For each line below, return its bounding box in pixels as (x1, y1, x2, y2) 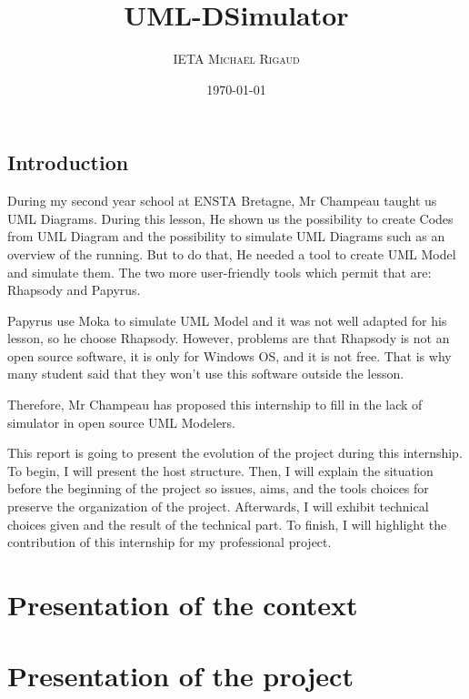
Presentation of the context (7, 586, 358, 623)
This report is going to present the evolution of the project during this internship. (7, 443, 463, 462)
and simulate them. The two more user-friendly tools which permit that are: (7, 262, 432, 281)
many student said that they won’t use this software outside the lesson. (7, 364, 404, 383)
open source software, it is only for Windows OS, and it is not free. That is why (7, 346, 452, 365)
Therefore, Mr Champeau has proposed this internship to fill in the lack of (7, 395, 423, 414)
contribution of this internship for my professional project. (7, 532, 332, 552)
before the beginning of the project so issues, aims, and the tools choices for (7, 479, 429, 498)
